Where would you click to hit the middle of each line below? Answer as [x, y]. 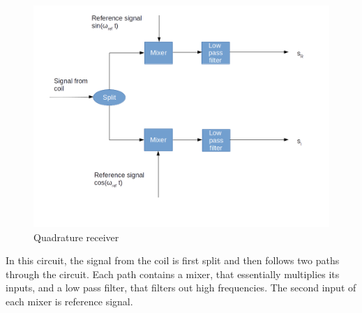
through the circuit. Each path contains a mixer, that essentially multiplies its [173, 274]
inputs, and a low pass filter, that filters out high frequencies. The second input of [181, 288]
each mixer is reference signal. [69, 301]
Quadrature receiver [76, 237]
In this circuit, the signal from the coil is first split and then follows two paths [173, 260]
